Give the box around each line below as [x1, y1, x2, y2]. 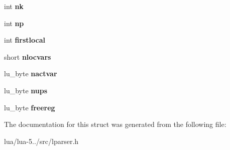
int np [4, 18, 24, 28]
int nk [4, 1, 24, 11]
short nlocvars [4, 51, 51, 62]
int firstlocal [4, 35, 46, 45]
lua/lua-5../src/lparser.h [4, 135, 79, 146]
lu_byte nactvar [4, 68, 57, 79]
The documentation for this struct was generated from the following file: [4, 119, 226, 129]
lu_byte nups [4, 85, 48, 95]
